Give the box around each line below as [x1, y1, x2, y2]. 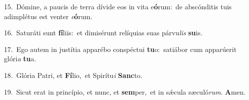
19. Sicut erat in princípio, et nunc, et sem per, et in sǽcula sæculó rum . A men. [4, 86, 246, 97]
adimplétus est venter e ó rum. [4, 11, 93, 21]
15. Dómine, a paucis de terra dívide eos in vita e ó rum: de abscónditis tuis [4, 1, 232, 11]
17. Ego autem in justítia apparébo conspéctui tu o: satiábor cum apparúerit [4, 44, 237, 54]
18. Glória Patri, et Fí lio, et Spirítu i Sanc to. [4, 70, 142, 80]
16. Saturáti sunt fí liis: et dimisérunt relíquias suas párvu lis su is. [4, 27, 203, 38]
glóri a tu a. [4, 53, 36, 64]
